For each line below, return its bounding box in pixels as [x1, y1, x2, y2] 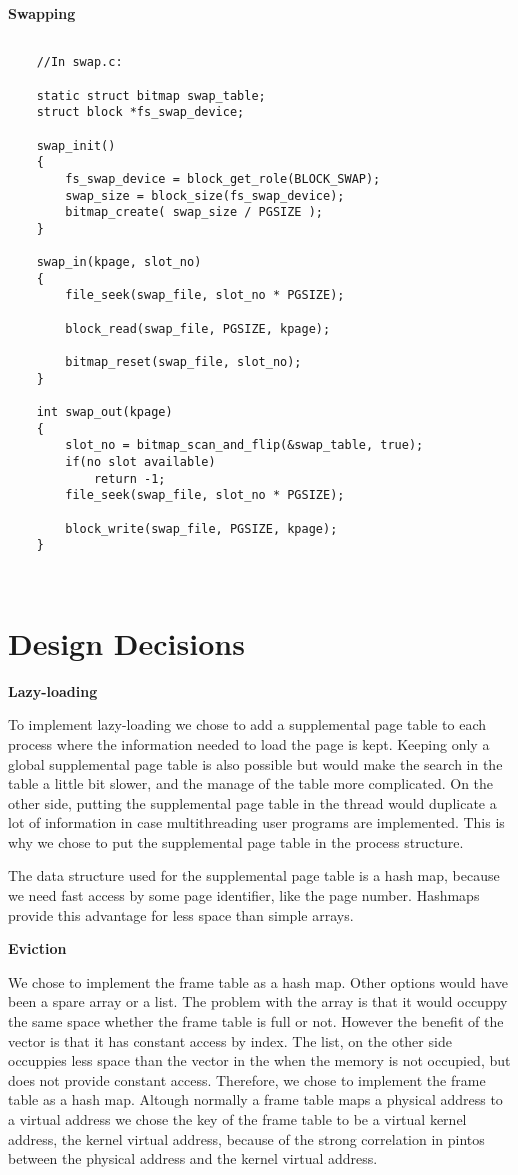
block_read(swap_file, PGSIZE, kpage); [65, 321, 331, 336]
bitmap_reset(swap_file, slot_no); [65, 355, 302, 370]
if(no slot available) [65, 455, 216, 469]
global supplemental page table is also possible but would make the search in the [8, 753, 503, 774]
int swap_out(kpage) [36, 405, 173, 420]
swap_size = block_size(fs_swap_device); [65, 188, 345, 203]
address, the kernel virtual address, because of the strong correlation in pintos [8, 1128, 485, 1149]
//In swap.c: [36, 55, 123, 70]
